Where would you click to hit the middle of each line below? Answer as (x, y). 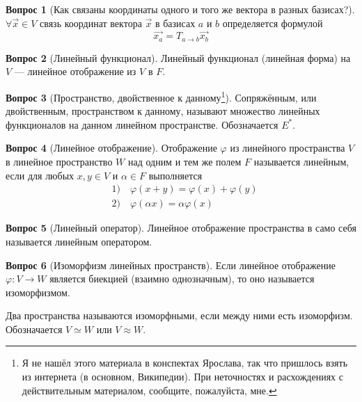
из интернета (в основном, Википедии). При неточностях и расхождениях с (182, 377)
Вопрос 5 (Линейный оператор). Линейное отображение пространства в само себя (181, 228)
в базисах (175, 23)
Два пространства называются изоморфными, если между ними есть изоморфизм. (179, 315)
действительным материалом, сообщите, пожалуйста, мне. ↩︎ (149, 390)
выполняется (175, 175)
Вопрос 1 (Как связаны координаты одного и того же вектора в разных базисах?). (180, 9)
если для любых (40, 175)
